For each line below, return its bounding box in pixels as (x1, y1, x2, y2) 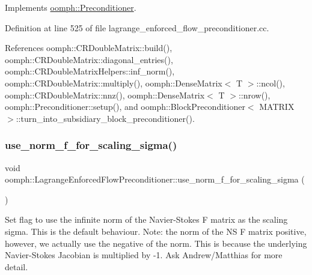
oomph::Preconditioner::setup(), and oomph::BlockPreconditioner (5, 100, 245, 113)
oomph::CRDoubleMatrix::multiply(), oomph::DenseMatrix (5, 76, 222, 89)
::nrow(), (238, 88, 271, 101)
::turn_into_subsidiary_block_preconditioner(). (16, 112, 195, 124)
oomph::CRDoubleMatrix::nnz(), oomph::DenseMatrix (5, 88, 205, 101)
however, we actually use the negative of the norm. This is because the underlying (5, 237, 307, 249)
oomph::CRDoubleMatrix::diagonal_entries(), (5, 53, 173, 65)
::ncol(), (256, 76, 285, 89)
